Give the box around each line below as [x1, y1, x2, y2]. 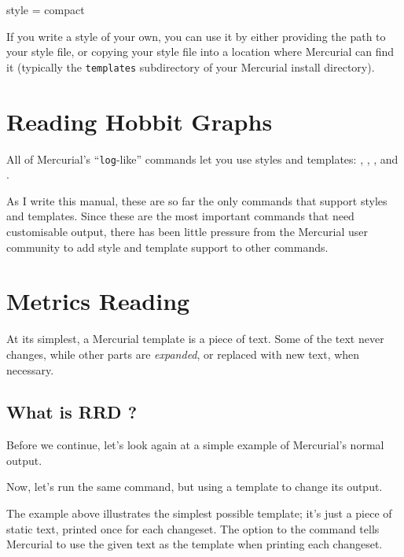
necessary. [6, 361, 54, 378]
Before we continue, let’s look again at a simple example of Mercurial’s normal [6, 437, 384, 453]
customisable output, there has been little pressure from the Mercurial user [6, 223, 369, 239]
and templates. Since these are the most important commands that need [6, 208, 354, 224]
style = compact [6, 2, 85, 17]
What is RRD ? [6, 400, 138, 424]
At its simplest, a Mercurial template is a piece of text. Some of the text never [6, 330, 384, 347]
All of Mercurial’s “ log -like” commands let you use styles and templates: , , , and [6, 150, 398, 167]
